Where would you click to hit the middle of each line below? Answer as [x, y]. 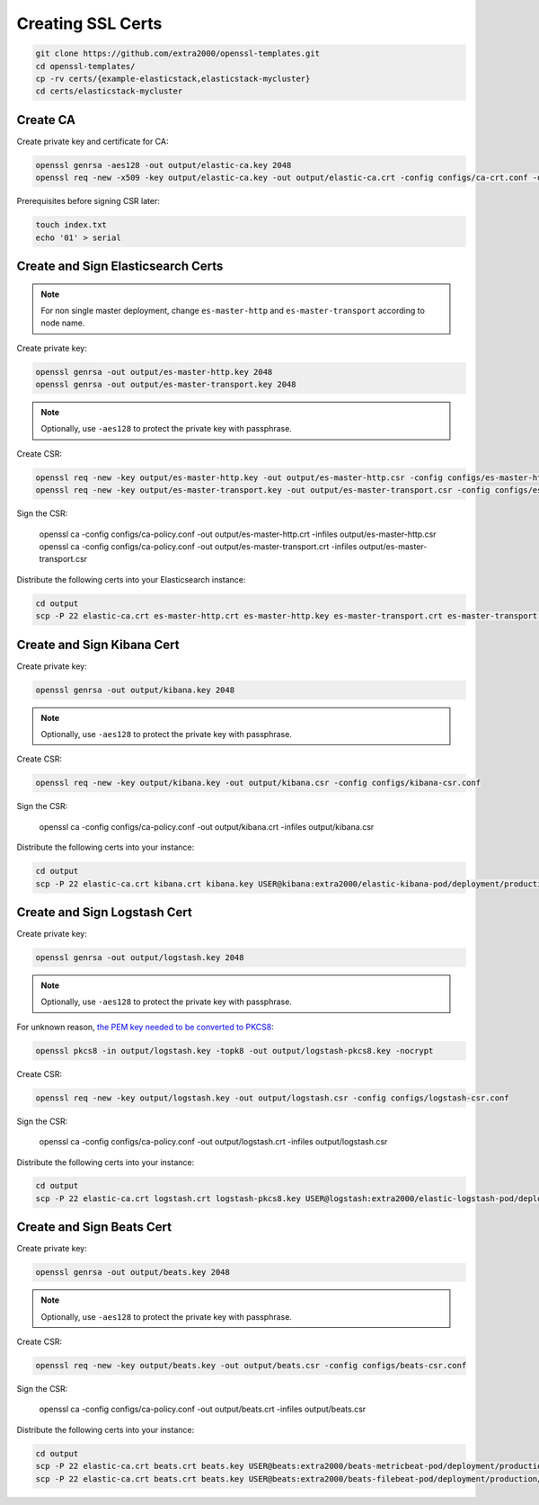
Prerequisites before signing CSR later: [88, 201]
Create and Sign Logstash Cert [104, 912]
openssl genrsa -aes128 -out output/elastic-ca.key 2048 [163, 165]
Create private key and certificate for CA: [93, 141]
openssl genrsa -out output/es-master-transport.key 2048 [166, 385]
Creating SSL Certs [89, 23]
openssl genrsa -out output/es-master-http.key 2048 [154, 372]
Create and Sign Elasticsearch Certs [120, 266]
